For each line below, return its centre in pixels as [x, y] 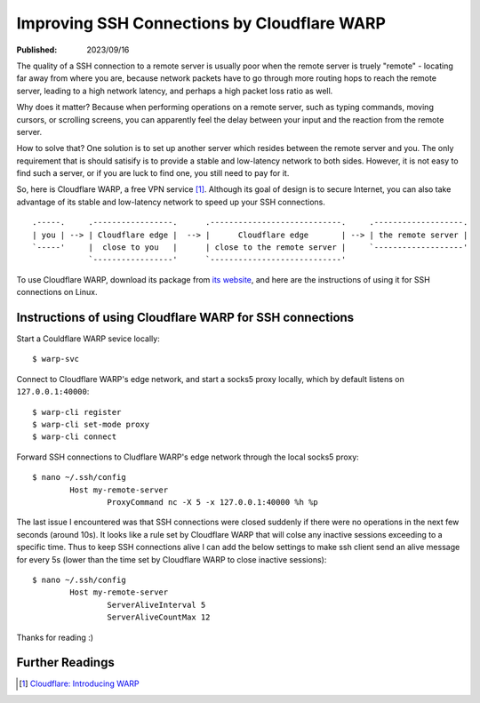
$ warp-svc [56, 359]
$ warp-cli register [77, 412]
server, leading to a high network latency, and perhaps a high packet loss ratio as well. [175, 91]
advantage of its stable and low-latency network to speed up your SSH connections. [171, 202]
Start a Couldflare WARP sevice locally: [88, 339]
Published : [37, 50]
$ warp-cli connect [75, 437]
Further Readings [65, 663]
